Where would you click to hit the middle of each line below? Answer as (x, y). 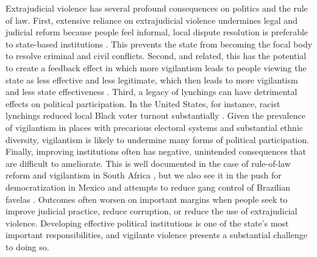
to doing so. (27, 246)
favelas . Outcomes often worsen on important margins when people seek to (147, 199)
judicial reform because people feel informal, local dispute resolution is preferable (157, 32)
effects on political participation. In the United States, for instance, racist (143, 103)
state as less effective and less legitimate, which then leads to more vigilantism (152, 79)
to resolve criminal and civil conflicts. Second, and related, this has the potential (156, 56)
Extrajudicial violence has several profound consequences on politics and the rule (157, 8)
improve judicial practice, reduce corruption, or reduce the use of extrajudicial (151, 211)
